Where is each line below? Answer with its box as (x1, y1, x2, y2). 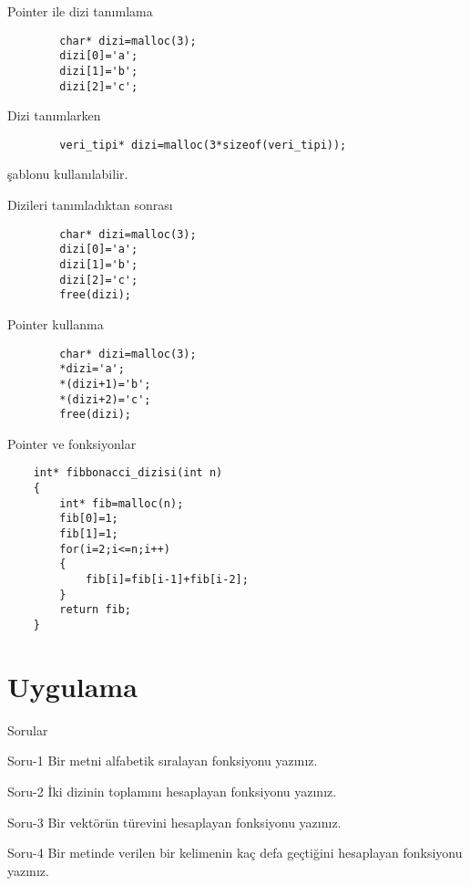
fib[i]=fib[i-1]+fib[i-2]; (85, 573, 249, 586)
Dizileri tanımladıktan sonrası (7, 195, 173, 214)
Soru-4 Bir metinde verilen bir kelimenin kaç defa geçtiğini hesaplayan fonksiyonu (7, 843, 463, 862)
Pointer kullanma (7, 314, 104, 333)
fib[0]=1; (59, 512, 118, 526)
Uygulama (7, 667, 138, 704)
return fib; (59, 603, 132, 617)
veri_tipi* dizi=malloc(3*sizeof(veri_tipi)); (59, 138, 347, 151)
